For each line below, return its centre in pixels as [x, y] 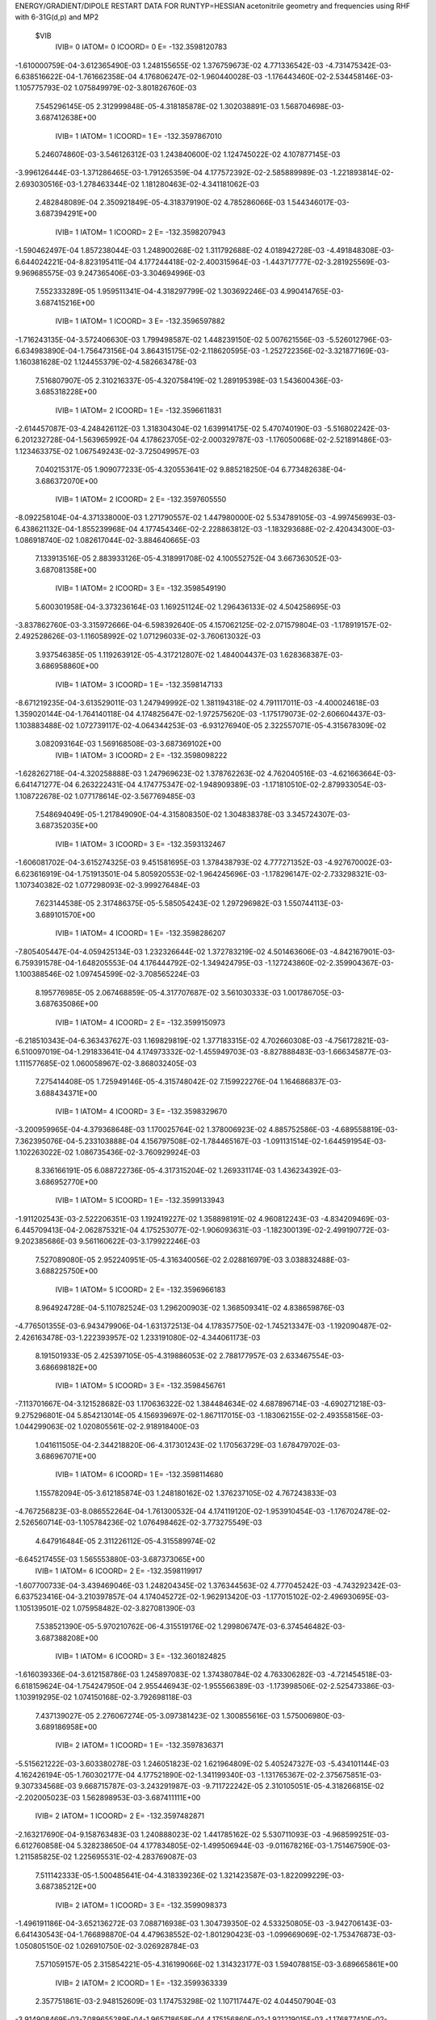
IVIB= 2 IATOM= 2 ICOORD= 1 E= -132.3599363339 [141, 1983]
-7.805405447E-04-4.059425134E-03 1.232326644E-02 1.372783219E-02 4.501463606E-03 [172, 951]
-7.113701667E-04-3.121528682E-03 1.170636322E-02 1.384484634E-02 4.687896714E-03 [167, 1404]
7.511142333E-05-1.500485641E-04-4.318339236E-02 [126, 1875]
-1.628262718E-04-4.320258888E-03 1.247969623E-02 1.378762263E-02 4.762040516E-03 [171, 773]
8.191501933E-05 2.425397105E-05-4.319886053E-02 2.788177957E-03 [157, 1356]
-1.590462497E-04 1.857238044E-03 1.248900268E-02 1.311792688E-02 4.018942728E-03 [170, 250]
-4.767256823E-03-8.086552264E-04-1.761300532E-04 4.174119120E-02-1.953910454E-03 [170, 1512]
